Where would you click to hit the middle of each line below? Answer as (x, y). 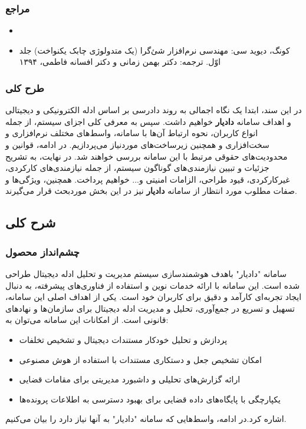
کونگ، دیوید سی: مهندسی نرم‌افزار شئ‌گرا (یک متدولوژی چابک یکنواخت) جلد (154, 50)
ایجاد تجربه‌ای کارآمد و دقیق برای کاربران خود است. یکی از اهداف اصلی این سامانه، (154, 297)
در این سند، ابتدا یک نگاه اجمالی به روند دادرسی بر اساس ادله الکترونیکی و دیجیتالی (154, 110)
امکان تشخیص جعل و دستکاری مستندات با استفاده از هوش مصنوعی (140, 359)
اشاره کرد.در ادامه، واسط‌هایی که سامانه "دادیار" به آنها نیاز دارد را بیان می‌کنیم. (146, 419)
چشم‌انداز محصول (42, 251)
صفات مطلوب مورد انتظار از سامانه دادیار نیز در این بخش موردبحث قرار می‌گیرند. (151, 191)
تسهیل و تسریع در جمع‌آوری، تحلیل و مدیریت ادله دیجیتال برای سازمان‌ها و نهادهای (150, 308)
